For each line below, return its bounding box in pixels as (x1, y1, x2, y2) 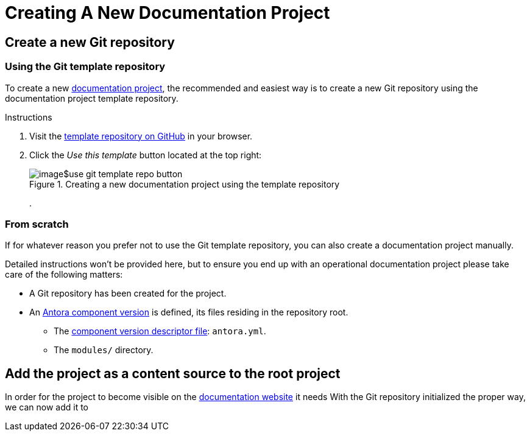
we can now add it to (5, 402, 89, 413)
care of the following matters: (5, 269, 123, 280)
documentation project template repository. (5, 93, 178, 104)
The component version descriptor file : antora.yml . (54, 326, 266, 337)
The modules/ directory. (54, 345, 154, 356)
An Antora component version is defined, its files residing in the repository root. (29, 307, 348, 318)
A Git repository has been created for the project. (29, 288, 227, 299)
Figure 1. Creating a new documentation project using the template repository (29, 178, 340, 189)
